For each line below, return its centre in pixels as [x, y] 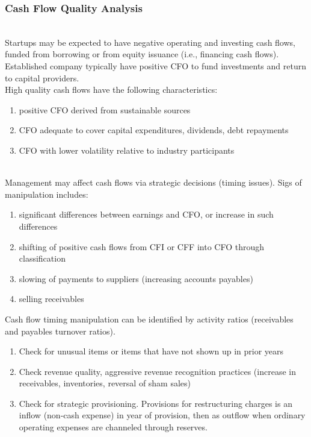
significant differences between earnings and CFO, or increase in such [146, 214]
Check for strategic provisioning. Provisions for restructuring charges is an [155, 403]
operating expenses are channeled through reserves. [113, 427]
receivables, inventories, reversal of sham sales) [105, 383]
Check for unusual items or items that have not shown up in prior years [151, 351]
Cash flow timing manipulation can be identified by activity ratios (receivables [149, 319]
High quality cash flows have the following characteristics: [111, 90]
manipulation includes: [47, 194]
